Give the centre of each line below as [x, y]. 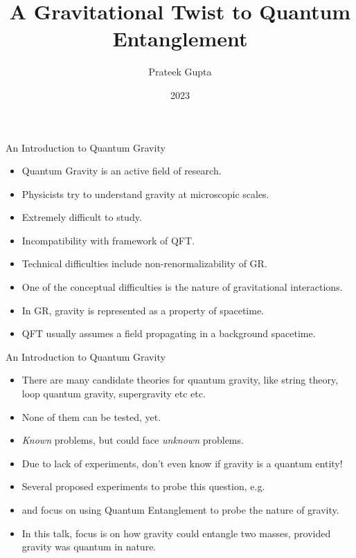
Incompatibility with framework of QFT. [108, 240]
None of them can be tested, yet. [91, 416]
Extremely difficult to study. [82, 217]
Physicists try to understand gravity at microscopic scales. [145, 193]
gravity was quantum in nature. [89, 547]
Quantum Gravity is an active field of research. [122, 171]
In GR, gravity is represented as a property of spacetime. [143, 310]
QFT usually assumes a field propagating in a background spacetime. [169, 333]
